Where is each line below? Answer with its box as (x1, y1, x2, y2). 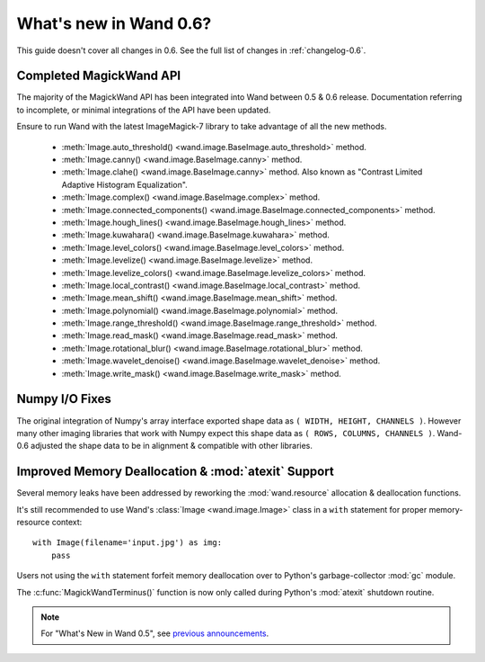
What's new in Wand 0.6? (16, 13, 212, 33)
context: (51, 517, 83, 528)
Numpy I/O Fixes (16, 391, 111, 407)
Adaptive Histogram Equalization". (61, 179, 188, 190)
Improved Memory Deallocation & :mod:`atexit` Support (16, 464, 334, 479)
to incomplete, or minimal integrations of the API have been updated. (16, 104, 271, 115)
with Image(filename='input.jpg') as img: (32, 538, 223, 548)
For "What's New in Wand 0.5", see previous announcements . (40, 628, 269, 639)
